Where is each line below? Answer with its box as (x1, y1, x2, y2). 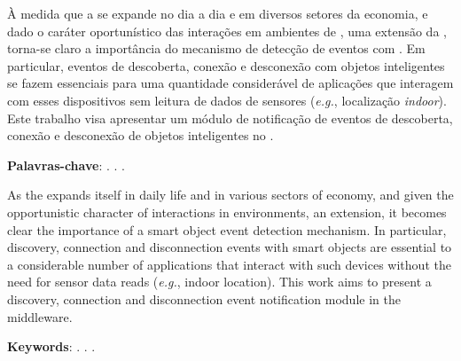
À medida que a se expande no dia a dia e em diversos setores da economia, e (7, 4, 428, 22)
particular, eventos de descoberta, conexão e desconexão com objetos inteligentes (7, 56, 445, 75)
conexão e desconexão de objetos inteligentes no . (7, 126, 274, 145)
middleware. (7, 307, 73, 326)
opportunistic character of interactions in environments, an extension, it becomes (7, 202, 447, 221)
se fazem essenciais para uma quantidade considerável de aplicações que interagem (7, 74, 454, 92)
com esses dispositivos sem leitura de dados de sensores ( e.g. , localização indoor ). (7, 90, 447, 109)
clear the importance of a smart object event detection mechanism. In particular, (7, 220, 447, 239)
